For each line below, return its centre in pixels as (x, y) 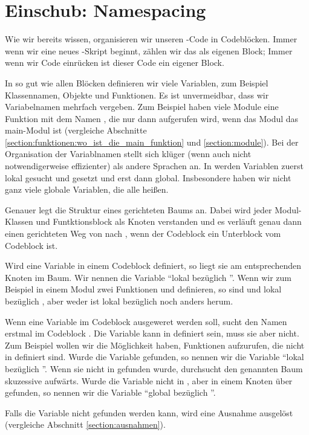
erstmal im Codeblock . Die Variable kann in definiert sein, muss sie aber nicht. (152, 333)
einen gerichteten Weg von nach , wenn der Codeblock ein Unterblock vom (143, 234)
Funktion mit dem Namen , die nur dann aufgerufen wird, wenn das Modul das (152, 118)
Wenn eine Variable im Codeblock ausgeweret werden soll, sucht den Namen (146, 321)
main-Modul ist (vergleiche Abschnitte (76, 130)
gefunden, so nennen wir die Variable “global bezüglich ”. (110, 392)
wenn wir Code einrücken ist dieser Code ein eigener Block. (115, 63)
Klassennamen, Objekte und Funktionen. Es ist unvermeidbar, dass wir (137, 95)
